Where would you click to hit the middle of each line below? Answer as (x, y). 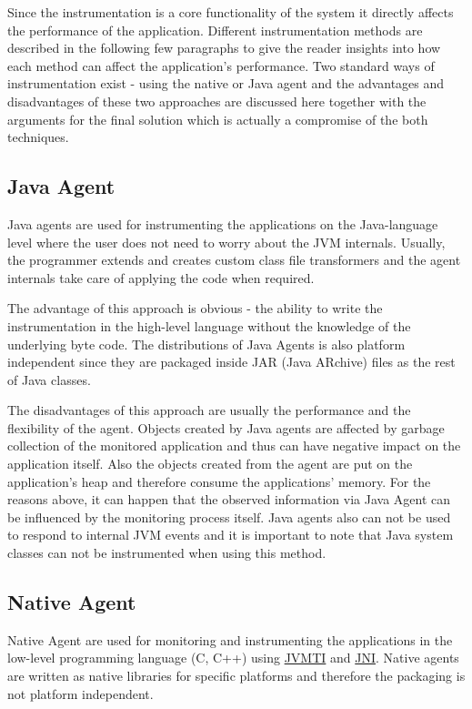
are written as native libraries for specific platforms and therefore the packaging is (236, 676)
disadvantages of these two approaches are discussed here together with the (217, 101)
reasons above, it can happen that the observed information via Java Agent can (229, 499)
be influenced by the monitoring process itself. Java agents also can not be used (229, 517)
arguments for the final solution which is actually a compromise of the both (218, 119)
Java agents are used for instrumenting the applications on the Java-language (223, 223)
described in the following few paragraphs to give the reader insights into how (224, 48)
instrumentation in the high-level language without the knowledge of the (209, 325)
